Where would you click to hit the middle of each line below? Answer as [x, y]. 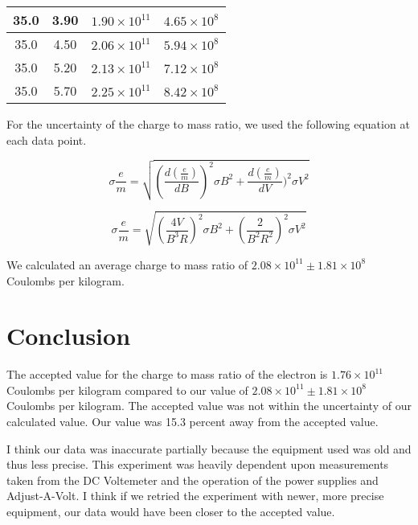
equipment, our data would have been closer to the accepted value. [171, 511]
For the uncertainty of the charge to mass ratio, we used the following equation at [208, 124]
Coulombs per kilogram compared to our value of [127, 390]
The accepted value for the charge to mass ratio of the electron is [167, 374]
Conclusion [69, 336]
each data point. [47, 139]
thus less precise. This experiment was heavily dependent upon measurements [198, 464]
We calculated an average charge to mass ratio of [127, 264]
